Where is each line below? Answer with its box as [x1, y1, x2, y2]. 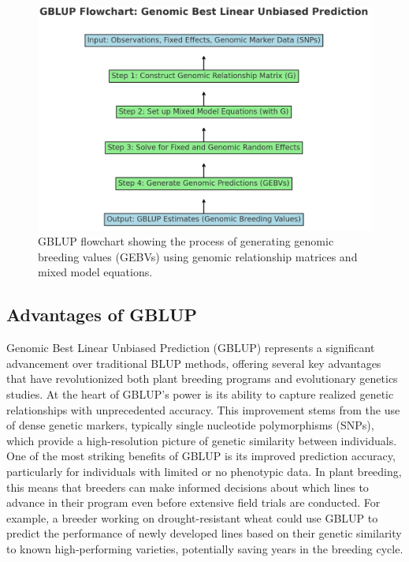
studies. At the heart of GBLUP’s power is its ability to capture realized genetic [6, 385, 394, 402]
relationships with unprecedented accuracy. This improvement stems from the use [6, 401, 400, 418]
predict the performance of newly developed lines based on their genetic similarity [6, 525, 402, 541]
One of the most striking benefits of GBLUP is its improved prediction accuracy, [6, 448, 396, 464]
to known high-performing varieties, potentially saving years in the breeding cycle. [6, 540, 403, 556]
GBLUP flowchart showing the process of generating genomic [38, 233, 334, 249]
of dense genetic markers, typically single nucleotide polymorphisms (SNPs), [6, 417, 374, 433]
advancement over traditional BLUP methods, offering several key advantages [6, 354, 381, 371]
